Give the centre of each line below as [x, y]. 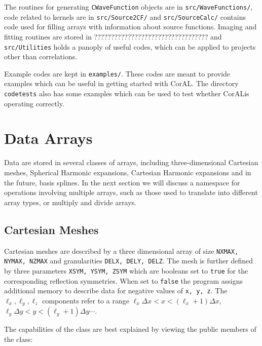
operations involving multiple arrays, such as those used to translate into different [131, 192]
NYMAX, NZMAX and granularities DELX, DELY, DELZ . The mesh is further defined [128, 261]
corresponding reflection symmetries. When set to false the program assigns [123, 280]
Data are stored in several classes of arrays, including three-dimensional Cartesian [131, 162]
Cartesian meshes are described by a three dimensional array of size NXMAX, [121, 251]
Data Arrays [48, 138]
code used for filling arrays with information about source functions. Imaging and [130, 27]
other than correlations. [41, 56]
